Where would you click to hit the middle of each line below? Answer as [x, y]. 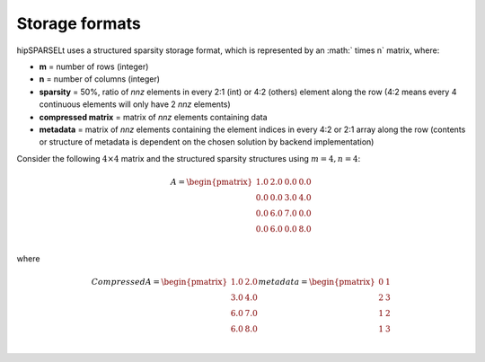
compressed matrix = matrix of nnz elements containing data [154, 117]
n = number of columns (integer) [100, 79]
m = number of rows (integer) [94, 66]
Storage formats [79, 23]
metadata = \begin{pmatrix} [317, 282]
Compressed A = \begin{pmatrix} [159, 282]
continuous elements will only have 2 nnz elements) [135, 104]
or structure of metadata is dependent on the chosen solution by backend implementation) [207, 142]
